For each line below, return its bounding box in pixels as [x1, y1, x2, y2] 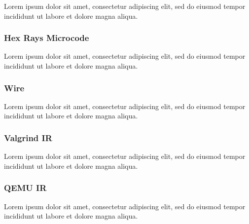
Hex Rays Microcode [4, 32, 89, 44]
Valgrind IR [4, 131, 52, 144]
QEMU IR [4, 182, 47, 194]
